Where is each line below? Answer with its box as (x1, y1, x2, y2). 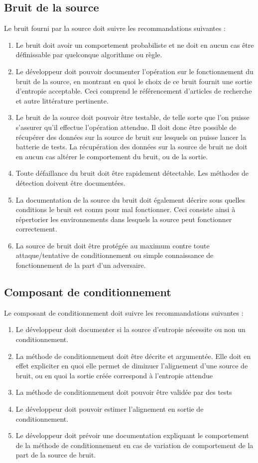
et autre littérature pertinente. (15, 95, 109, 106)
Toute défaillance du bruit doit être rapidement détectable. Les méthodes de (15, 168, 249, 178)
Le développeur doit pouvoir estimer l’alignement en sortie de (15, 404, 204, 414)
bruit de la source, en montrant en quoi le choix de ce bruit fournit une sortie (15, 76, 252, 86)
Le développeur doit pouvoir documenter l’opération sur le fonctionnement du (15, 66, 254, 76)
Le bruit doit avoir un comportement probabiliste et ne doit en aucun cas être (15, 39, 254, 50)
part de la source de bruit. (15, 450, 96, 460)
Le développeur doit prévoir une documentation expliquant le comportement (15, 430, 249, 441)
